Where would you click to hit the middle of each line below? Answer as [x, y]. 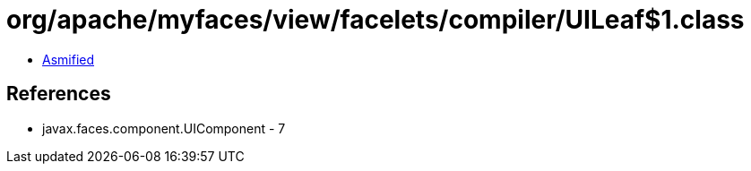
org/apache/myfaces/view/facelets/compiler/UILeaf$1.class [375, 20]
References [59, 94]
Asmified [69, 59]
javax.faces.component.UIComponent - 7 [164, 128]
